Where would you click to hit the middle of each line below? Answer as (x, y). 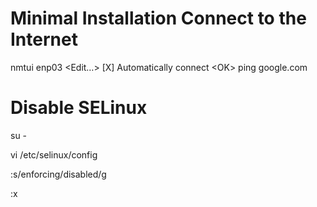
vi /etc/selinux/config (54, 154)
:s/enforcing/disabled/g (58, 174)
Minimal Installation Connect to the (158, 18)
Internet (44, 39)
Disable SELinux (79, 108)
